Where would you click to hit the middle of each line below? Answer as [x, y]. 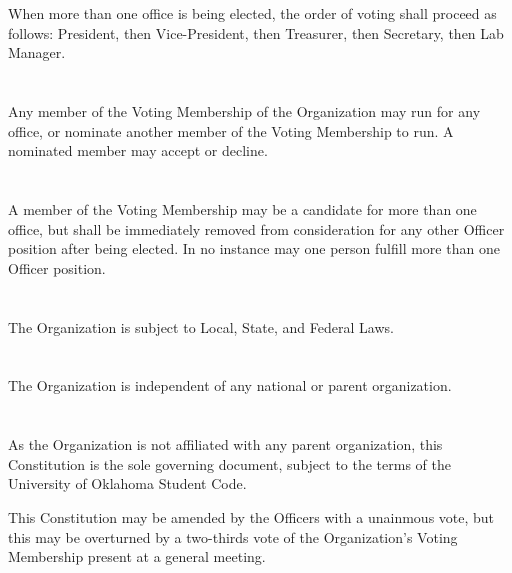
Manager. [37, 52]
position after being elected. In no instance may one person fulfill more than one [254, 248]
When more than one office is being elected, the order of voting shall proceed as [252, 13]
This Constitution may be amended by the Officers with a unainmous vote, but [251, 517]
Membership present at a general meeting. [137, 556]
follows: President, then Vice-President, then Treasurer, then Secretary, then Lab [256, 32]
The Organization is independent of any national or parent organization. [230, 385]
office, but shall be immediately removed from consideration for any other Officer [256, 228]
